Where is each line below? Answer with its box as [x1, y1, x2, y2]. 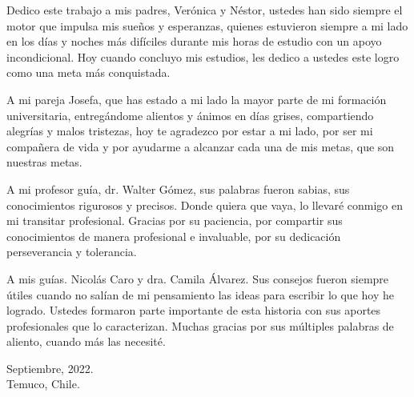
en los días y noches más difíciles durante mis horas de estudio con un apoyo [6, 33, 382, 50]
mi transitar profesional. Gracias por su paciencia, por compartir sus [6, 212, 343, 229]
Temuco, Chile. [6, 375, 80, 392]
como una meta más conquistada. [6, 64, 171, 81]
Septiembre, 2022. [6, 359, 94, 376]
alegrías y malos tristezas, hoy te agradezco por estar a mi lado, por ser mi [6, 122, 373, 139]
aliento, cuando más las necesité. [6, 333, 166, 350]
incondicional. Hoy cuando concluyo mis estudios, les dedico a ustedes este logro [6, 48, 400, 65]
